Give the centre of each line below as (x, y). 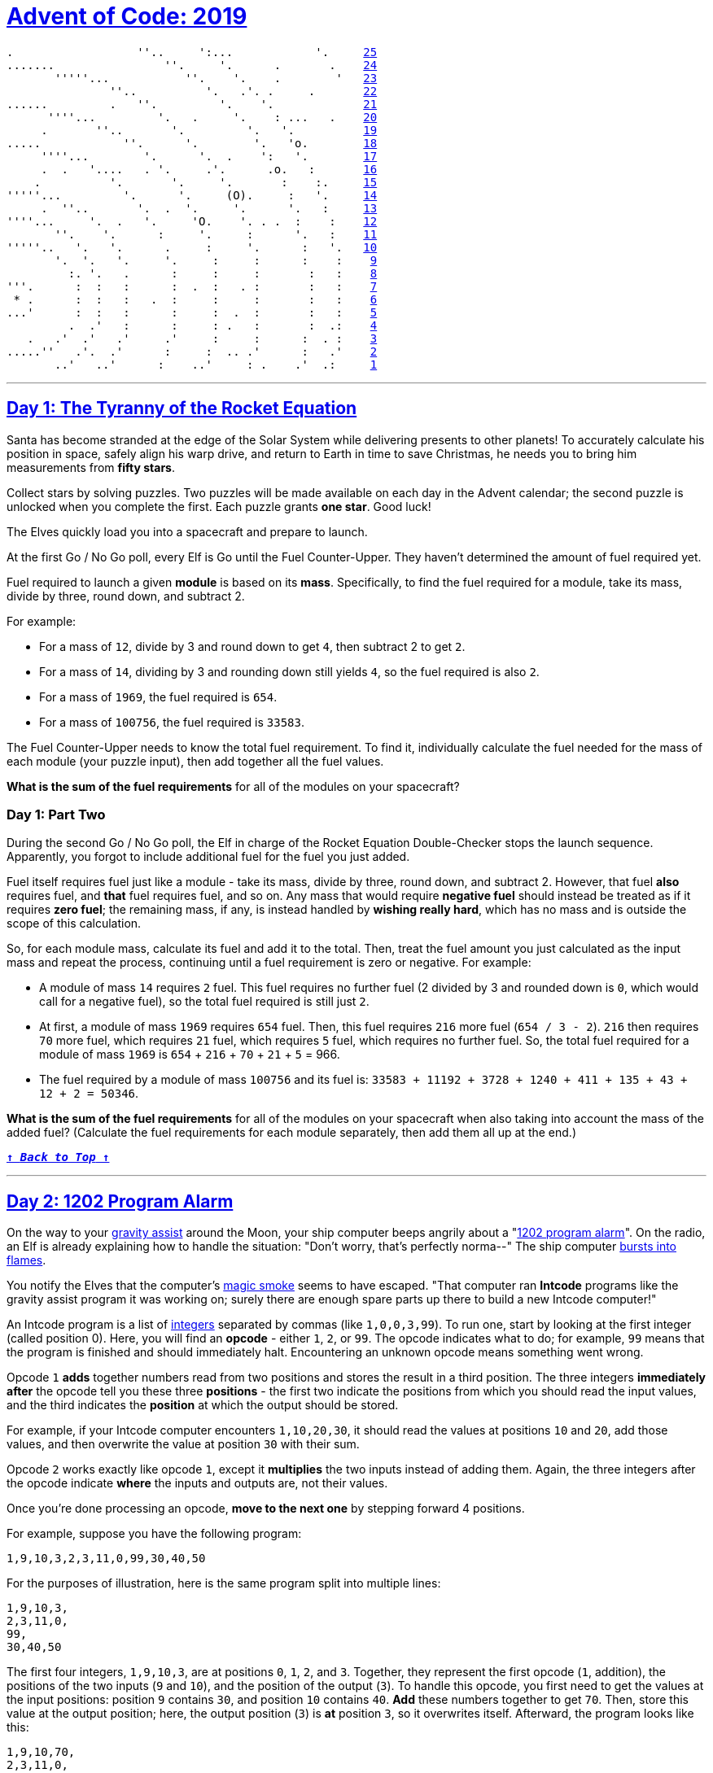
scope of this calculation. (74, 924)
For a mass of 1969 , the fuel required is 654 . (158, 697)
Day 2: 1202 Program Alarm (120, 1201)
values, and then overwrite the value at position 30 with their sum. (183, 1444)
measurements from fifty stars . (91, 467)
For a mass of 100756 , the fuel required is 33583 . (172, 722)
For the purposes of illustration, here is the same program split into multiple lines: (224, 1583)
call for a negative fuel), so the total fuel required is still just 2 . (204, 1002)
